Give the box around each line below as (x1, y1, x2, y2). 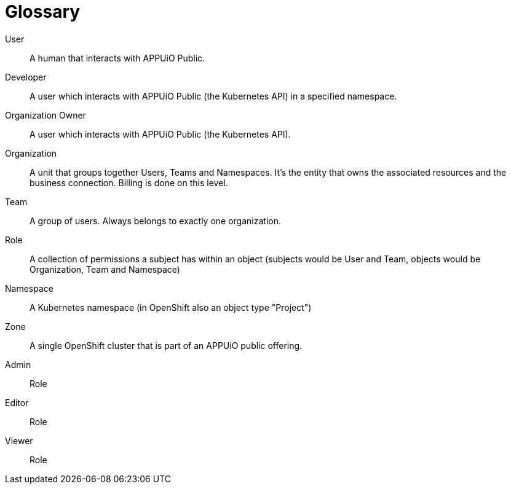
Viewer (5, 435, 33, 446)
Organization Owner (5, 109, 86, 120)
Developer (5, 71, 47, 82)
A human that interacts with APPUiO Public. (30, 52, 205, 63)
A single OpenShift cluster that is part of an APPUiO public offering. (30, 340, 303, 351)
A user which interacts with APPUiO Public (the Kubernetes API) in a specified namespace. (30, 90, 397, 101)
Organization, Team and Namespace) (30, 264, 180, 275)
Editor (5, 397, 29, 408)
